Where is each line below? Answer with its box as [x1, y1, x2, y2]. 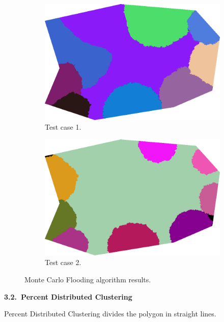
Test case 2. [45, 257, 81, 268]
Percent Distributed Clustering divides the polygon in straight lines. [4, 308, 216, 319]
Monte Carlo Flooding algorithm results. [24, 274, 151, 284]
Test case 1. [45, 122, 81, 132]
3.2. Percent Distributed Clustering [4, 291, 132, 302]
